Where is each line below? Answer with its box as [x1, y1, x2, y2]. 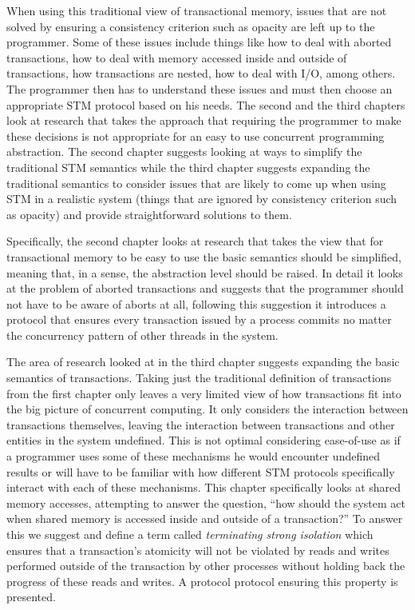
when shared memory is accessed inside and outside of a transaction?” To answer [6, 510, 403, 527]
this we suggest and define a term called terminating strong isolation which [6, 526, 373, 542]
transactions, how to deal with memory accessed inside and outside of [6, 49, 347, 66]
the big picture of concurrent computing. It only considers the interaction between [6, 401, 409, 417]
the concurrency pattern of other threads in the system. [6, 326, 279, 343]
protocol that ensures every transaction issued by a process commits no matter [6, 311, 392, 328]
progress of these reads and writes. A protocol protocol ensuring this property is [6, 572, 398, 589]
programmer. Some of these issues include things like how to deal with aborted [6, 34, 392, 50]
